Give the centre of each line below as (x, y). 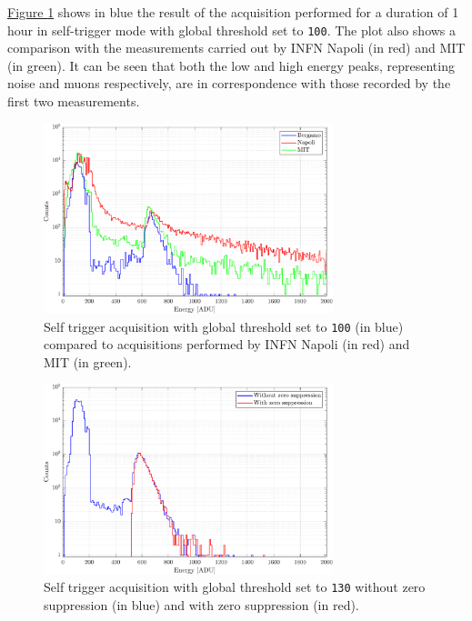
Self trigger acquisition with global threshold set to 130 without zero (235, 587)
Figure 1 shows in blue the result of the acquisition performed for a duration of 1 (233, 12)
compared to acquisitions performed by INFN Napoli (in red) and (227, 344)
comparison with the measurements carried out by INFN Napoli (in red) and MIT (236, 48)
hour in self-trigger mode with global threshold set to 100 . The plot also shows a (232, 30)
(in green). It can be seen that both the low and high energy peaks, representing (231, 65)
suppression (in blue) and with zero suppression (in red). (201, 604)
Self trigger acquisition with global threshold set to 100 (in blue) (224, 326)
